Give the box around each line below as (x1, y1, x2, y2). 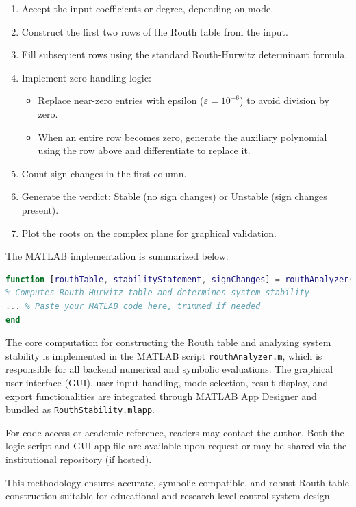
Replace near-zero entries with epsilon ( (38, 93, 204, 108)
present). (21, 202, 59, 217)
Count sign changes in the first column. (21, 166, 187, 180)
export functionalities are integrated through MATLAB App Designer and (5, 388, 317, 403)
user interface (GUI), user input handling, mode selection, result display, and (5, 375, 329, 389)
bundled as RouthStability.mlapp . (5, 402, 155, 417)
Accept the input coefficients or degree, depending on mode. (21, 1, 274, 15)
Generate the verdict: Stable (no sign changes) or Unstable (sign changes (21, 189, 327, 203)
